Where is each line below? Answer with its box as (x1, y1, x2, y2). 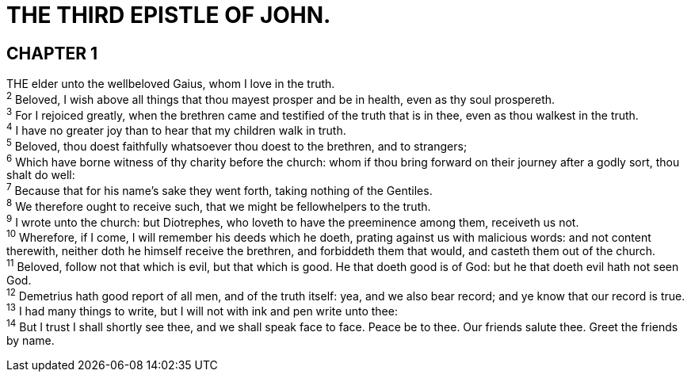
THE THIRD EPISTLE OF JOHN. (6, 2, 331, 29)
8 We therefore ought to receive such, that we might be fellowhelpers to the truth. (6, 197, 431, 213)
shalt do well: (6, 168, 75, 182)
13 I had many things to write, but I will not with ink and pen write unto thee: (6, 302, 398, 319)
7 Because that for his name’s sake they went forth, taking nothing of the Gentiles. (6, 181, 433, 198)
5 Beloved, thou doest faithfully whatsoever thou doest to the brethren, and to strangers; (6, 137, 468, 153)
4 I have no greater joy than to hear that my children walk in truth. (6, 121, 346, 138)
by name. (6, 333, 55, 347)
